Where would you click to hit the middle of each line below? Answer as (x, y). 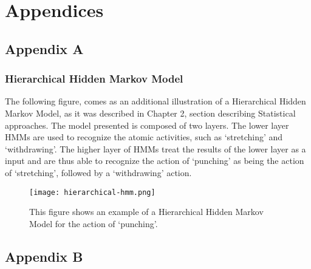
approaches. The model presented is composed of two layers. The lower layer (147, 125)
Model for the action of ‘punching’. (94, 223)
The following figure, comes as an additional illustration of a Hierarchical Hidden (155, 101)
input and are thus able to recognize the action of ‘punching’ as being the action (155, 161)
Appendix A (44, 48)
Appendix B (44, 256)
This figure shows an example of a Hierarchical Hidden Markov (146, 212)
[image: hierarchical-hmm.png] (92, 192)
